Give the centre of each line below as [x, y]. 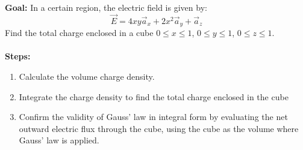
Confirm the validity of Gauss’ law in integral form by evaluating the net [153, 117]
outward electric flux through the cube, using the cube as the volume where [159, 128]
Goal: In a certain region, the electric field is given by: [106, 7]
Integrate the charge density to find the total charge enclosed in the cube [154, 96]
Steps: [18, 56]
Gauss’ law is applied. [59, 140]
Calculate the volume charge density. [87, 76]
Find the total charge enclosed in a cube [79, 33]
